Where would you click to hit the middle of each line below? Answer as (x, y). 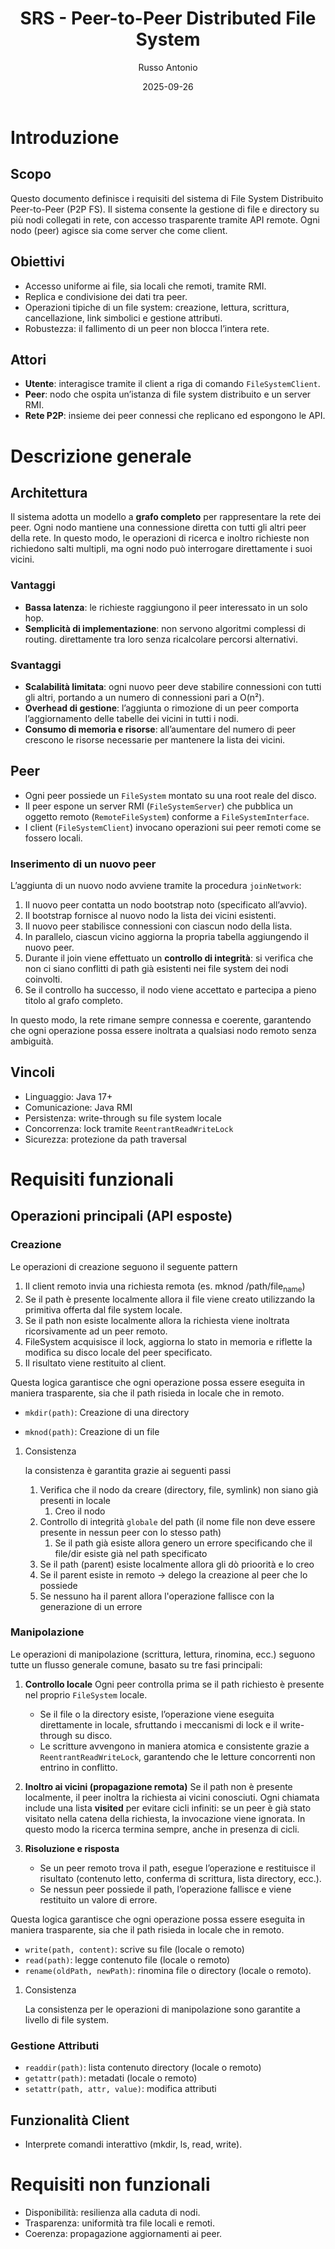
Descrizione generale (101, 456)
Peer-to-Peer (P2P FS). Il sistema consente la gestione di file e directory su (165, 209)
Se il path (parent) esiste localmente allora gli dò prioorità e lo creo (177, 1564)
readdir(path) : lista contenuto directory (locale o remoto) (143, 2068)
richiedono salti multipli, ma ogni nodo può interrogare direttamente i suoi (161, 549)
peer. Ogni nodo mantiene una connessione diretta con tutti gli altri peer (158, 528)
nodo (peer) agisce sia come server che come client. (119, 230)
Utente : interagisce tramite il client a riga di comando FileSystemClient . (172, 384)
